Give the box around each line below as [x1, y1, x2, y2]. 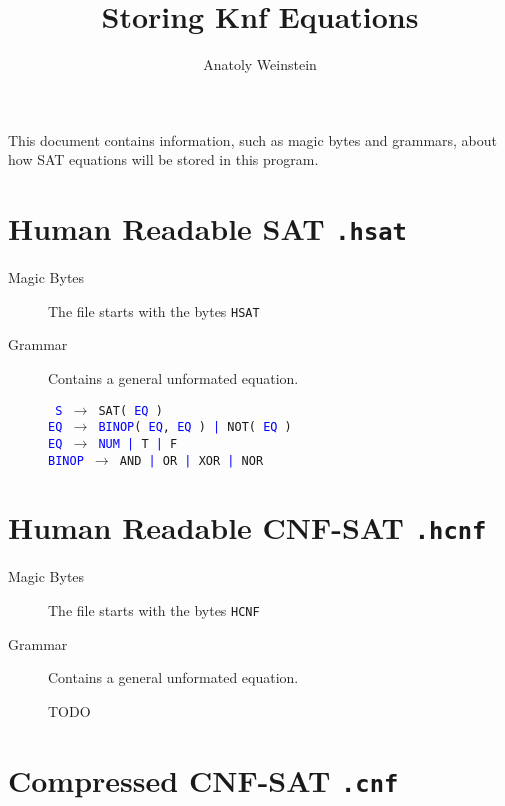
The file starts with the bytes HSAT [48, 300, 260, 321]
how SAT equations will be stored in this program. [8, 149, 319, 170]
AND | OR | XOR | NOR [119, 453, 264, 468]
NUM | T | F [98, 436, 178, 451]
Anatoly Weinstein [203, 54, 317, 75]
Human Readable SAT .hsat [8, 208, 407, 249]
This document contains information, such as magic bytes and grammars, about [8, 129, 498, 150]
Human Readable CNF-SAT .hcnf [8, 507, 487, 548]
